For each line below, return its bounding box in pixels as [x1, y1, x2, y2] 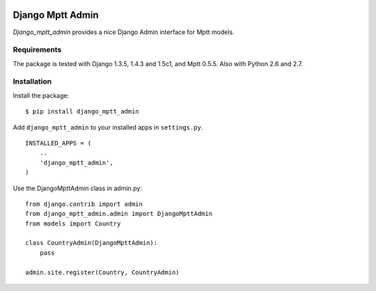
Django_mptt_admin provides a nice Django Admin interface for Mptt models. [13, 28, 235, 36]
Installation [13, 77, 52, 86]
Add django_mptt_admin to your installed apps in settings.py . [13, 123, 203, 132]
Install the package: [13, 91, 70, 100]
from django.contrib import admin [25, 200, 143, 208]
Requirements [13, 45, 62, 55]
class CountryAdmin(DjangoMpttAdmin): [25, 239, 158, 247]
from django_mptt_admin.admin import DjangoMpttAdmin [25, 210, 212, 218]
